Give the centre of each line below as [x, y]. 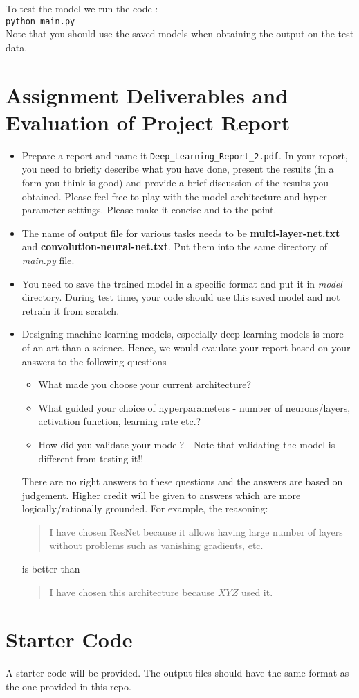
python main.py [40, 21]
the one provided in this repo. [68, 686]
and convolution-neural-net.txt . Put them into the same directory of [175, 246]
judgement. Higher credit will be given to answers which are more [161, 495]
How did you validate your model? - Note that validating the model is [187, 444]
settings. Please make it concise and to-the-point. [172, 210]
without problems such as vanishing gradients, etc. [156, 545]
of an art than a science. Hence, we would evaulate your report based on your [186, 347]
